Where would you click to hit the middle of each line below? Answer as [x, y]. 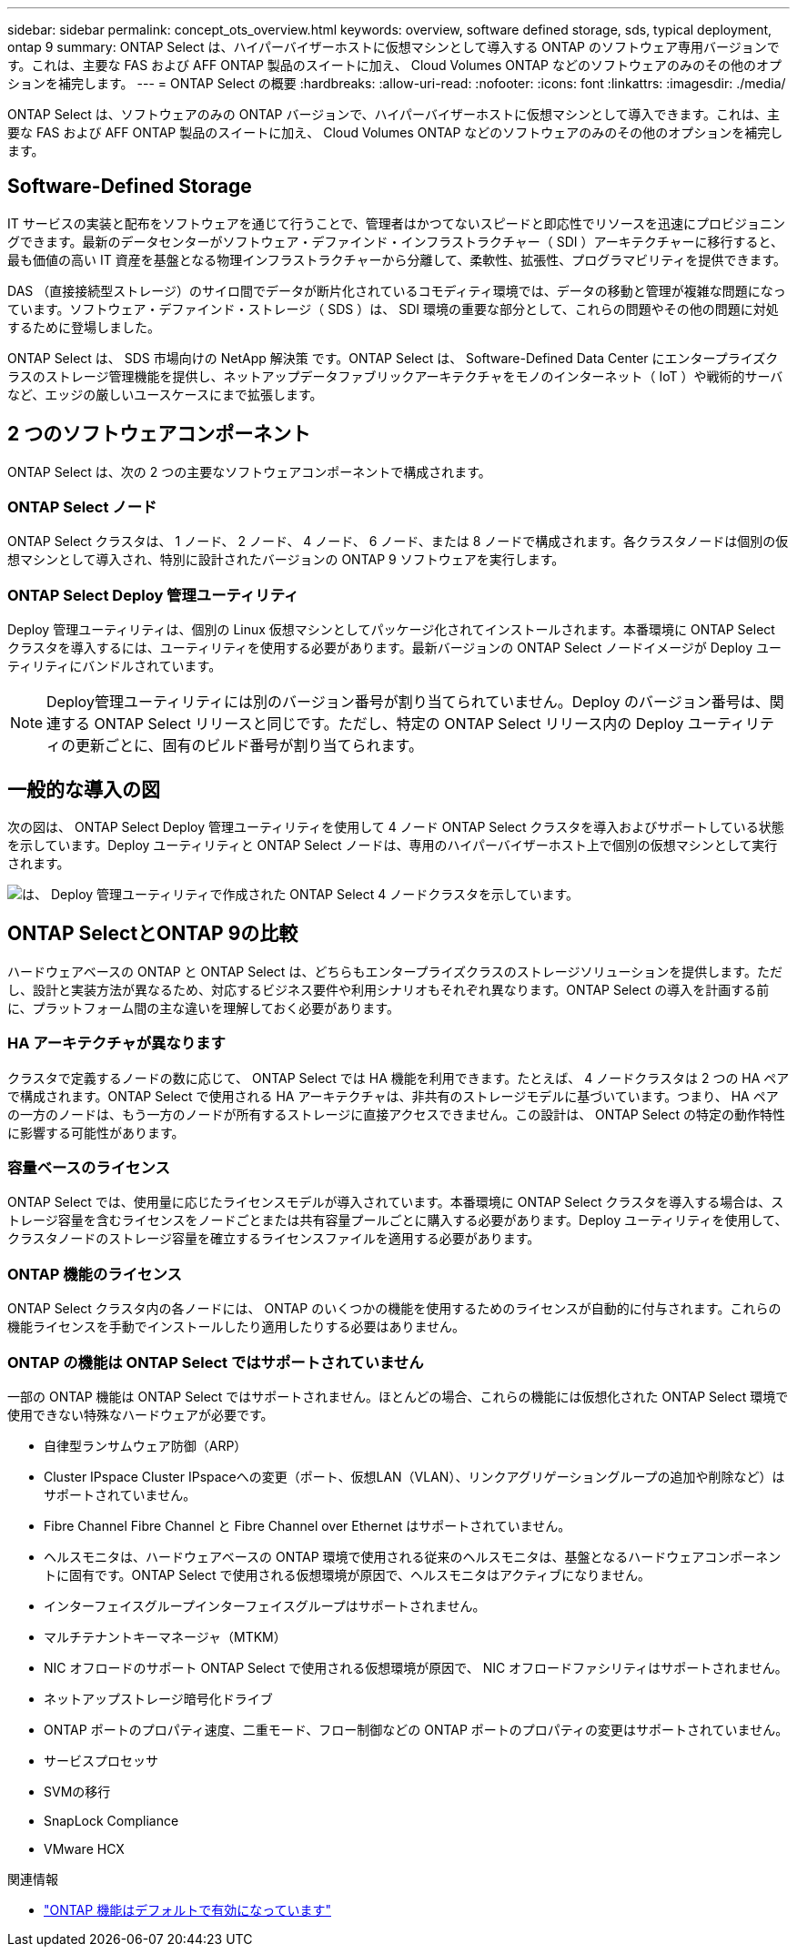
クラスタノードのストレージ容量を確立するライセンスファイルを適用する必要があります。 [274, 1239]
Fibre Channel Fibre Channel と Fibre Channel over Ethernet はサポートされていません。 [308, 1525]
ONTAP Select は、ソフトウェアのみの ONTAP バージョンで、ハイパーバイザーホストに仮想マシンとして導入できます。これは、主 [394, 114]
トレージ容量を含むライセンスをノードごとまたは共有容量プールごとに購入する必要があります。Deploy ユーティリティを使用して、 [398, 1220]
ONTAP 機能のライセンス [95, 1274]
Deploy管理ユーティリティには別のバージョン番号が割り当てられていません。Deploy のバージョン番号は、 [408, 702]
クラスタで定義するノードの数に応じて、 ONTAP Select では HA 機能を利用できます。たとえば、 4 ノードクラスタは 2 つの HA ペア [398, 1078]
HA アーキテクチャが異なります [116, 1043]
